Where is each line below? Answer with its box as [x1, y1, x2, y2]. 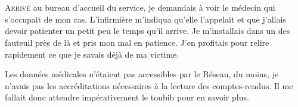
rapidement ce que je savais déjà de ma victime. [5, 48, 179, 60]
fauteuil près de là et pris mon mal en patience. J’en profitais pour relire [5, 36, 269, 48]
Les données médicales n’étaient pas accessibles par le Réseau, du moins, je [5, 68, 279, 80]
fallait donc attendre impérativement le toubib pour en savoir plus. [5, 91, 249, 103]
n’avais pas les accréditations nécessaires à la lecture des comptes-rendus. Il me [5, 79, 293, 92]
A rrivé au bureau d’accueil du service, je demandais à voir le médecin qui [5, 1, 275, 14]
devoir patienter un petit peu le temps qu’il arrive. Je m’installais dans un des [5, 24, 290, 37]
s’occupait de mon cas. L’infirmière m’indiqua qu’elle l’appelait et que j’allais [5, 12, 286, 25]
